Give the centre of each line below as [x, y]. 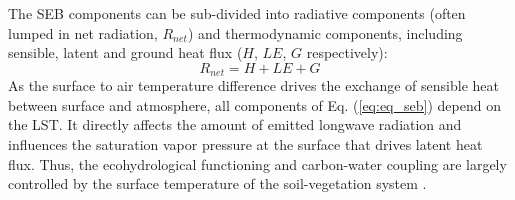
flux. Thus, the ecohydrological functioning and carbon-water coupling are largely [257, 163]
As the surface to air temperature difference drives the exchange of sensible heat [253, 85]
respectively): [347, 52]
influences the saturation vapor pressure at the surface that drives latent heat [245, 144]
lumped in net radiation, [83, 32]
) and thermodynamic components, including [325, 32]
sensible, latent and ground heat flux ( [125, 52]
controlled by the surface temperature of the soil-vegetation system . [217, 183]
